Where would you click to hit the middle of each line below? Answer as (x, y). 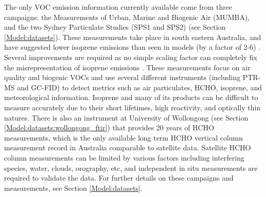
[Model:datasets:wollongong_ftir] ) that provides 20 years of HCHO (109, 127)
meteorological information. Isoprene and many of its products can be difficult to (131, 97)
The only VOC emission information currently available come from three (118, 7)
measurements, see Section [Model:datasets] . (73, 188)
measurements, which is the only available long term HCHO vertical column (124, 137)
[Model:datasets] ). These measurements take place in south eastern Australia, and (133, 37)
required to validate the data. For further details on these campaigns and (119, 178)
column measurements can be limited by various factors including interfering (124, 157)
